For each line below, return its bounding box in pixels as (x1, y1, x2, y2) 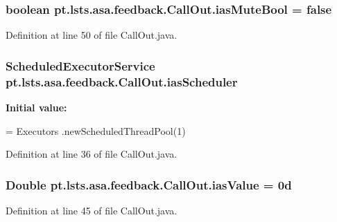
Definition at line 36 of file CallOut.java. (6, 147, 178, 161)
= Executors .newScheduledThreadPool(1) (6, 123, 186, 138)
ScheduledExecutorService (6, 57, 155, 74)
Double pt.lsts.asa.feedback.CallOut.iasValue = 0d (6, 176, 292, 193)
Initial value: (6, 100, 67, 114)
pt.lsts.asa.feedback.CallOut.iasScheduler (6, 73, 238, 90)
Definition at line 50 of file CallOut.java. (6, 28, 178, 42)
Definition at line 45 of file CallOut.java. (6, 203, 178, 217)
